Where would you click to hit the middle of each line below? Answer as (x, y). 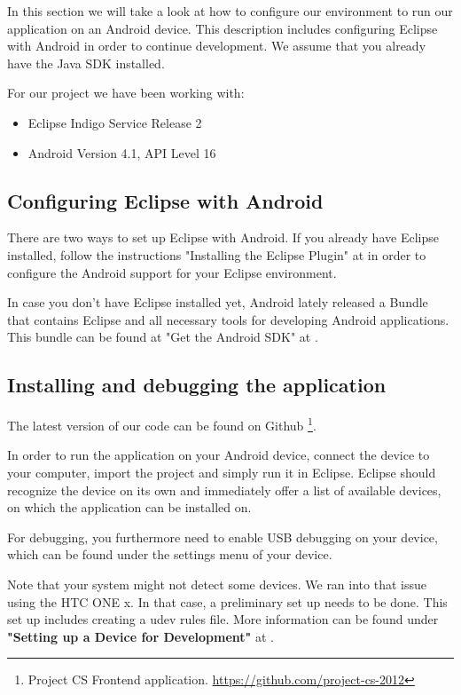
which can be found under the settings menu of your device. (170, 554)
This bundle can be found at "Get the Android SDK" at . (163, 337)
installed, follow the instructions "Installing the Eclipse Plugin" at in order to (217, 254)
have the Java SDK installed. (86, 63)
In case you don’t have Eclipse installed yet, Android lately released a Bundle (218, 302)
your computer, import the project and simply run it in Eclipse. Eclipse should (222, 472)
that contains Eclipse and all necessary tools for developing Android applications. (228, 319)
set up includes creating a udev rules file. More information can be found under (223, 619)
